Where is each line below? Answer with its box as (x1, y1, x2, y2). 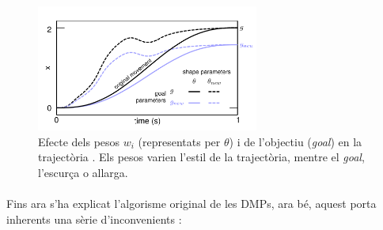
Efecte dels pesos (38, 133, 120, 149)
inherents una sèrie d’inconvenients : (6, 210, 182, 227)
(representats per (138, 133, 221, 149)
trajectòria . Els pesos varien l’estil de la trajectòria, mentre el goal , (38, 149, 365, 165)
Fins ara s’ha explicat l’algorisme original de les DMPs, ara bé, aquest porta (6, 195, 377, 212)
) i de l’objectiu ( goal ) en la (229, 133, 362, 149)
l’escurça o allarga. (38, 164, 128, 180)
